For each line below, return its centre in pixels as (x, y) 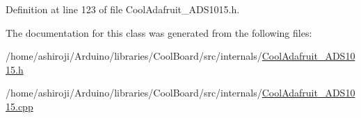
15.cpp (19, 106)
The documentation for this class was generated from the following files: (159, 32)
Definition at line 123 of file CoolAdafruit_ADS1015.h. (123, 9)
